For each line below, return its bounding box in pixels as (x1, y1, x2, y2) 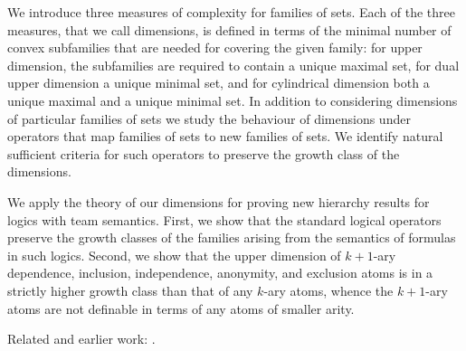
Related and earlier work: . (7, 329, 156, 348)
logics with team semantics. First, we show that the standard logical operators (7, 210, 442, 229)
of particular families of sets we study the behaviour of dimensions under (7, 109, 411, 128)
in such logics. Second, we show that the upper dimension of (7, 245, 341, 264)
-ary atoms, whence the (263, 280, 394, 299)
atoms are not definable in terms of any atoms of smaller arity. (7, 299, 355, 318)
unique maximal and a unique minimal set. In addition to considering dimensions (7, 90, 458, 109)
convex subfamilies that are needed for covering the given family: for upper (7, 38, 423, 57)
